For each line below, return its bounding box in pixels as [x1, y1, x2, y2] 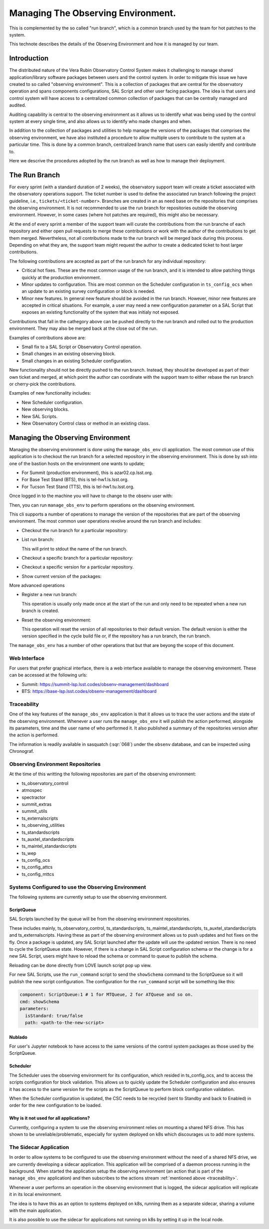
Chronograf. [9, 748, 34, 754]
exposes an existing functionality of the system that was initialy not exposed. [21, 309, 179, 315]
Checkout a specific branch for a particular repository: [21, 555, 134, 561]
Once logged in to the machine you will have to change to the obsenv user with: [9, 493, 173, 499]
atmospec [21, 787, 42, 793]
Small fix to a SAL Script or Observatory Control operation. [21, 344, 142, 350]
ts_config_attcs [21, 864, 53, 870]
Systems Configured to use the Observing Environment [9, 883, 146, 890]
